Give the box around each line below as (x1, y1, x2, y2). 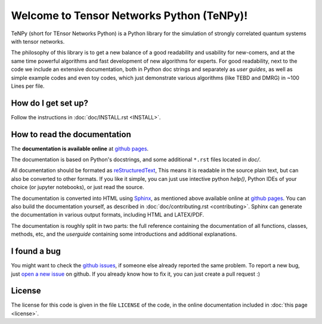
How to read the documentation (11, 129, 131, 140)
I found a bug (11, 246, 61, 257)
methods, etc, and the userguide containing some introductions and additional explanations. (11, 230, 237, 238)
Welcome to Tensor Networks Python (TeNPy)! (11, 9, 248, 22)
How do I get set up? (11, 98, 89, 108)
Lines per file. (11, 82, 45, 90)
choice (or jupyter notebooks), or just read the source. (11, 184, 144, 191)
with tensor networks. (11, 38, 65, 45)
